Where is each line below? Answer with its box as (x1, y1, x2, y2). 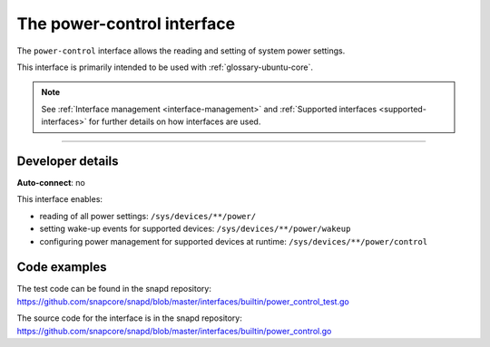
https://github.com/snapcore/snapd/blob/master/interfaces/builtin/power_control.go (16, 325, 332, 336)
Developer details (16, 153, 119, 169)
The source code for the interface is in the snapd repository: (16, 313, 242, 323)
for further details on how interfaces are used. (88, 116, 261, 127)
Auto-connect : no (16, 178, 85, 188)
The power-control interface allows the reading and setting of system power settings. (16, 45, 346, 56)
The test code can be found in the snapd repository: (16, 284, 212, 294)
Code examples (16, 259, 107, 275)
